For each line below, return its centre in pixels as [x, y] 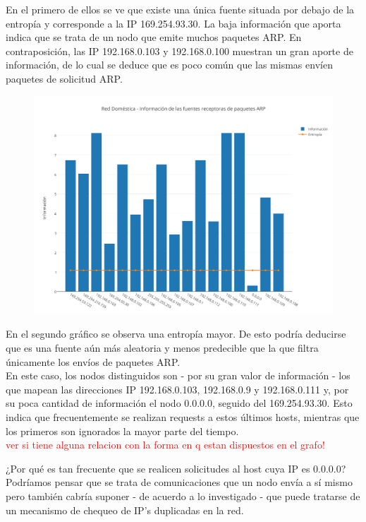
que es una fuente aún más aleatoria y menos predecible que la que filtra [162, 348]
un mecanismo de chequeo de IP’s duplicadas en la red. [125, 510]
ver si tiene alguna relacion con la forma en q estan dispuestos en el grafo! [165, 445]
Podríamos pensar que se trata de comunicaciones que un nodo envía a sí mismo [179, 482]
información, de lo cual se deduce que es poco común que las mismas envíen [169, 65]
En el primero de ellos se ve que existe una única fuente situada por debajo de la [180, 9]
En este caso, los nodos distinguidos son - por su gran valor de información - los [178, 375]
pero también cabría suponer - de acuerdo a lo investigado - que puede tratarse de [183, 496]
